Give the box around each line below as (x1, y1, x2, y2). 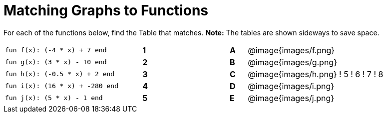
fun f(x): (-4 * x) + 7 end (5, 46, 107, 54)
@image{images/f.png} (248, 45, 335, 55)
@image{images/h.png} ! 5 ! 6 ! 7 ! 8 (248, 69, 384, 79)
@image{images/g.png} (248, 57, 337, 67)
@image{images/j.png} (248, 93, 335, 103)
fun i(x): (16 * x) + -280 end (5, 82, 118, 90)
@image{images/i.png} (248, 81, 335, 91)
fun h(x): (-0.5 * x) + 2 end (5, 70, 115, 78)
